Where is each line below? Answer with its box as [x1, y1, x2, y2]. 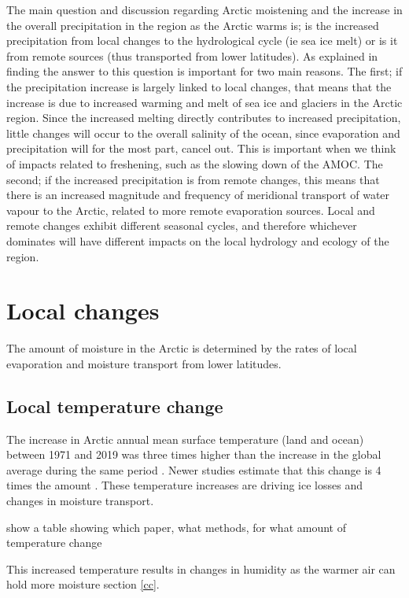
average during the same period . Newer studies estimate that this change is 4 [6, 461, 381, 478]
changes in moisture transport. [6, 492, 154, 508]
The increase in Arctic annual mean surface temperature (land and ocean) [6, 430, 364, 447]
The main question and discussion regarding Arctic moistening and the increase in [6, 2, 403, 17]
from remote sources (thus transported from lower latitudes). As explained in [6, 47, 378, 64]
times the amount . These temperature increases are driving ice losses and [6, 477, 363, 493]
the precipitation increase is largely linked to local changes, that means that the [6, 78, 392, 94]
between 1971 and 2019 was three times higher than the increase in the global [6, 446, 381, 463]
